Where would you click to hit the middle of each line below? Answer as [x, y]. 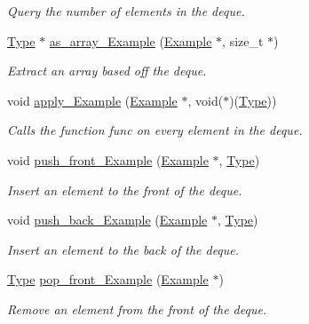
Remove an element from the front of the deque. [137, 308]
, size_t [243, 40]
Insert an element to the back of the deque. [123, 249]
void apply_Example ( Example [92, 100]
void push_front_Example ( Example [108, 159]
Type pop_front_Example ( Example [108, 279]
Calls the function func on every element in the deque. [155, 130]
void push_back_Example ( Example [107, 220]
